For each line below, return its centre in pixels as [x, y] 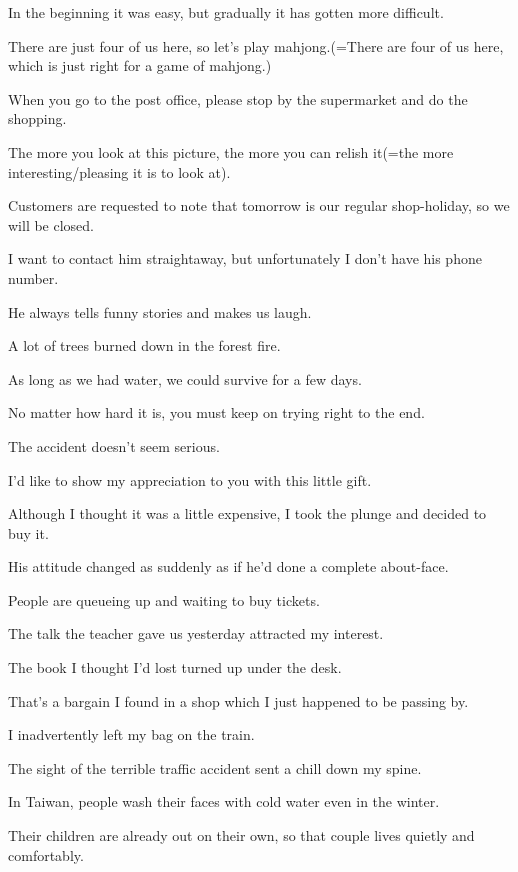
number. [33, 277]
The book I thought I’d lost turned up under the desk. [175, 667]
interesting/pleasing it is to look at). [119, 171]
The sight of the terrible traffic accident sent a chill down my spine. [215, 767]
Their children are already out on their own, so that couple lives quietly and [241, 835]
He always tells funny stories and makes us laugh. [160, 311]
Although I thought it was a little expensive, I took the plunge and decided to [247, 513]
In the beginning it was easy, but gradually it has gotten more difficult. [226, 12]
